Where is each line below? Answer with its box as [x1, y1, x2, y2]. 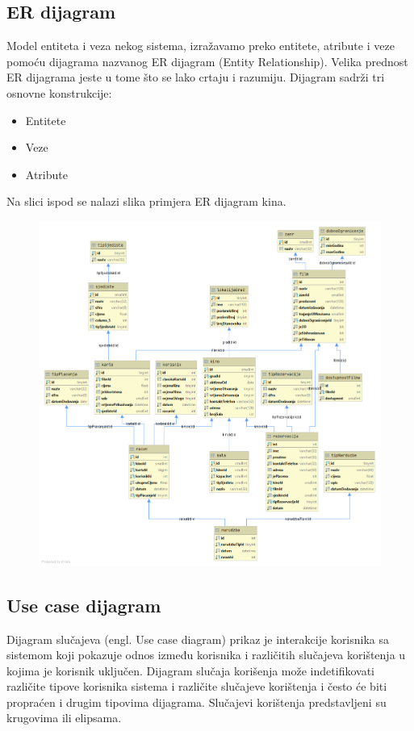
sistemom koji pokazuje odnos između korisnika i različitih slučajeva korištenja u [6, 646, 406, 663]
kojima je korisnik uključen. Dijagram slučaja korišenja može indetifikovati [6, 662, 374, 679]
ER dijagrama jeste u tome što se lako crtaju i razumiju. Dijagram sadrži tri [6, 69, 385, 86]
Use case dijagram [6, 592, 161, 617]
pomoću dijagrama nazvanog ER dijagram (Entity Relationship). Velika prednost [6, 52, 408, 69]
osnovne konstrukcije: [6, 84, 112, 101]
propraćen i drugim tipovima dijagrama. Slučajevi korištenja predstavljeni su [6, 693, 387, 710]
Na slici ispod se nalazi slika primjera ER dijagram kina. [6, 193, 286, 210]
